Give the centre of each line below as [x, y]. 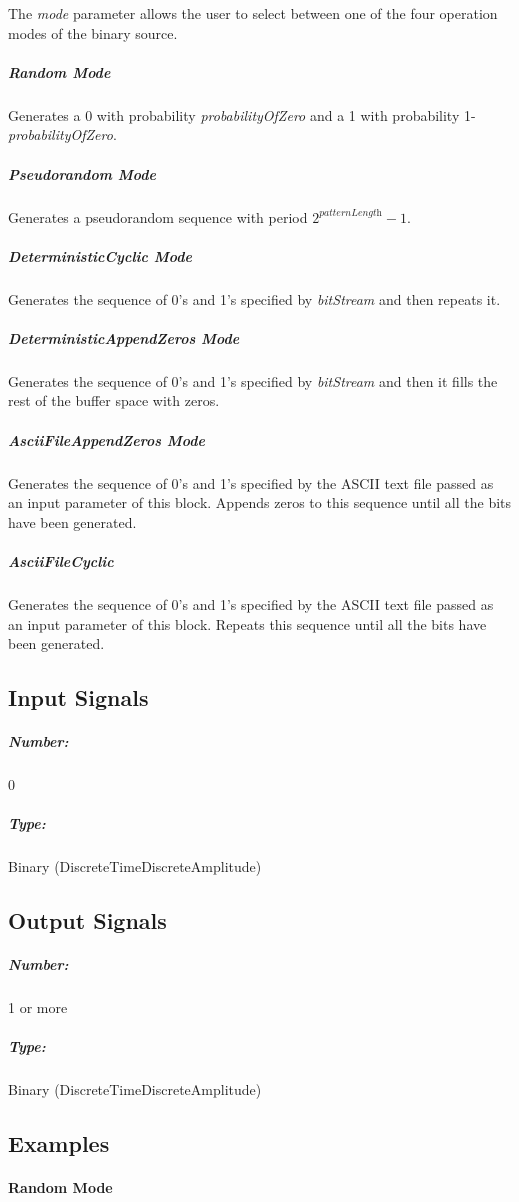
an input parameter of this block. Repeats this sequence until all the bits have [247, 623]
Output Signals [87, 920]
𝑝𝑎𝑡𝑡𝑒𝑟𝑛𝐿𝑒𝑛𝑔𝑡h [350, 213]
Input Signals [78, 697]
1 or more [38, 1007]
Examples [59, 1143]
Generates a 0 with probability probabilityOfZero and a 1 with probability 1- [242, 114]
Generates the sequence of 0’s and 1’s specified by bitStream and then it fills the [253, 380]
